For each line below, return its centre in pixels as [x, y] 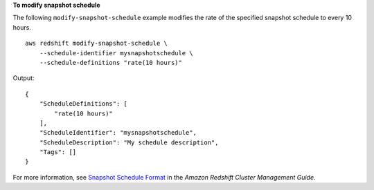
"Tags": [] [58, 152]
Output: [24, 78]
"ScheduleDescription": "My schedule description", [129, 142]
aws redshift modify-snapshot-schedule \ [96, 44]
